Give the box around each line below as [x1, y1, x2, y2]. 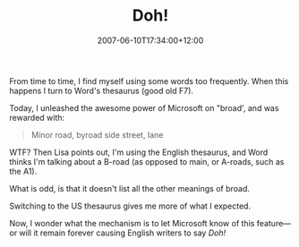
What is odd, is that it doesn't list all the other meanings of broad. [9, 183, 251, 193]
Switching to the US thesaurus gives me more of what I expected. [9, 200, 252, 211]
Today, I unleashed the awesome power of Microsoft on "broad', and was [9, 102, 279, 113]
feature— [256, 217, 292, 228]
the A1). [9, 166, 38, 176]
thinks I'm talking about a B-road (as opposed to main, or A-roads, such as [9, 156, 285, 166]
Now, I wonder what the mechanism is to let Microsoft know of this [9, 217, 255, 228]
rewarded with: [9, 112, 65, 123]
